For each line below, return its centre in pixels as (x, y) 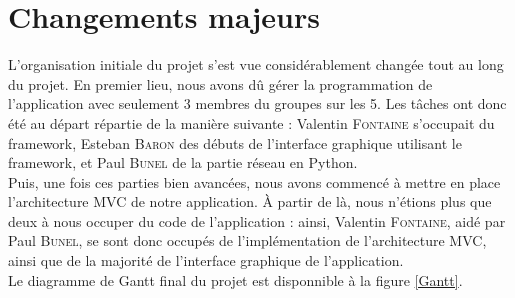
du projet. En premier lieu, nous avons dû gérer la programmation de (220, 83)
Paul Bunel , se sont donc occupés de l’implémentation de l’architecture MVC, (247, 240)
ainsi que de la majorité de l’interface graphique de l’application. (206, 260)
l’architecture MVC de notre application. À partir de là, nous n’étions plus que (250, 201)
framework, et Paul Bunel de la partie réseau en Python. (183, 162)
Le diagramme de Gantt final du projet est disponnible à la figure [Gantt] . (235, 279)
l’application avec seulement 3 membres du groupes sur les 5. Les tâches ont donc (257, 103)
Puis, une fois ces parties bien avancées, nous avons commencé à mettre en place (254, 181)
